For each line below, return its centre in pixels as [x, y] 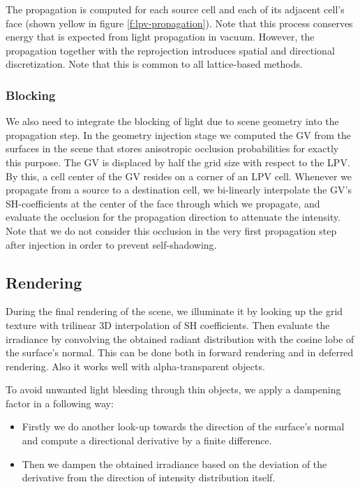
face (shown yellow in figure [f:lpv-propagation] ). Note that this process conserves [179, 23]
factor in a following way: [60, 403]
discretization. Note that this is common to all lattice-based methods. [154, 64]
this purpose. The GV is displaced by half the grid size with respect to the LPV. [178, 162]
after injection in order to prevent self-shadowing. [111, 244]
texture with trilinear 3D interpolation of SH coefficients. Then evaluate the [168, 324]
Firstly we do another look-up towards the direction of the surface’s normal [183, 426]
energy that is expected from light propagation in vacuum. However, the [160, 37]
